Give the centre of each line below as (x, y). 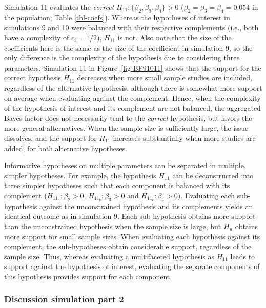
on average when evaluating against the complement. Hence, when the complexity (132, 98)
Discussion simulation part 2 (64, 299)
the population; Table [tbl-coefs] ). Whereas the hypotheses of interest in (117, 17)
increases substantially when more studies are (184, 138)
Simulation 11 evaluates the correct (59, 7)
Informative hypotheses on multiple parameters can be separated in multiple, (125, 165)
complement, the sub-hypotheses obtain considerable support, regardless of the (128, 246)
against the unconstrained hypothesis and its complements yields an (146, 206)
